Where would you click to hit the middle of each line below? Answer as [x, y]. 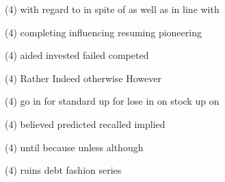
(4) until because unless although [74, 147]
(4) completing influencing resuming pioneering [103, 32]
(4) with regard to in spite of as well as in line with [112, 9]
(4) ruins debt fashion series [63, 170]
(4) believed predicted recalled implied [85, 123]
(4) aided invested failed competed [77, 55]
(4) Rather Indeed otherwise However [83, 78]
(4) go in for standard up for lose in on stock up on [112, 101]
